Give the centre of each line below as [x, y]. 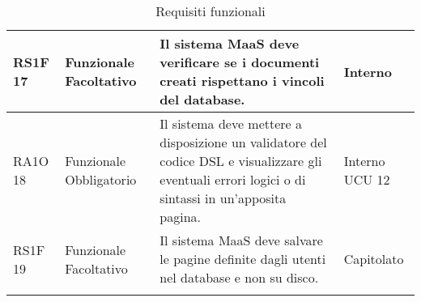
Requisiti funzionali [210, 11]
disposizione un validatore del [243, 142]
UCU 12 [367, 179]
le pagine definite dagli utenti [243, 259]
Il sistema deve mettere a [231, 123]
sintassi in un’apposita [223, 198]
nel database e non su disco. [239, 277]
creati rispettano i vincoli [242, 81]
